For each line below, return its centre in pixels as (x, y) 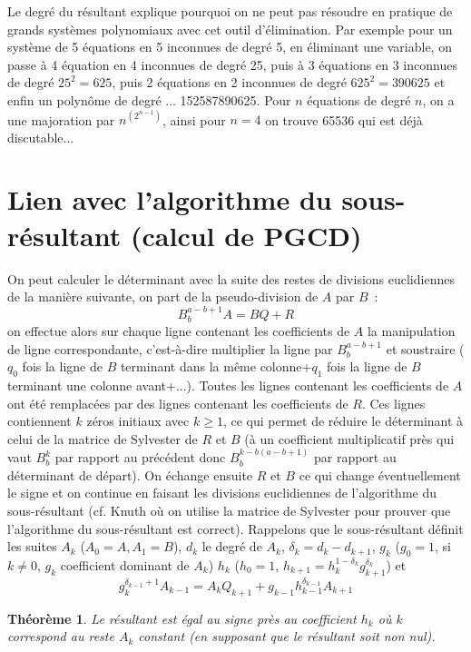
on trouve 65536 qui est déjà (344, 119)
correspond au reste (61, 636)
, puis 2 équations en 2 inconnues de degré (229, 82)
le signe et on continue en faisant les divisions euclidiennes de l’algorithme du (222, 493)
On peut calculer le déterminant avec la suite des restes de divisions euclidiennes (231, 278)
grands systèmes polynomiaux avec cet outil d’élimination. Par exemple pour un (230, 29)
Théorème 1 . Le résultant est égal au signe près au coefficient (182, 618)
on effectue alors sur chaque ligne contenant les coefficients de (179, 330)
